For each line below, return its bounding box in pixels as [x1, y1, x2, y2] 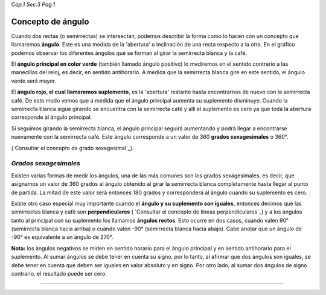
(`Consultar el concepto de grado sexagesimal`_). [11, 144, 134, 151]
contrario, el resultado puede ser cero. [11, 270, 107, 278]
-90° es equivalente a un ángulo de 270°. [11, 233, 113, 241]
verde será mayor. [11, 77, 57, 84]
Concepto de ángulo [11, 16, 89, 27]
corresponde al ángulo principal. [11, 113, 92, 121]
